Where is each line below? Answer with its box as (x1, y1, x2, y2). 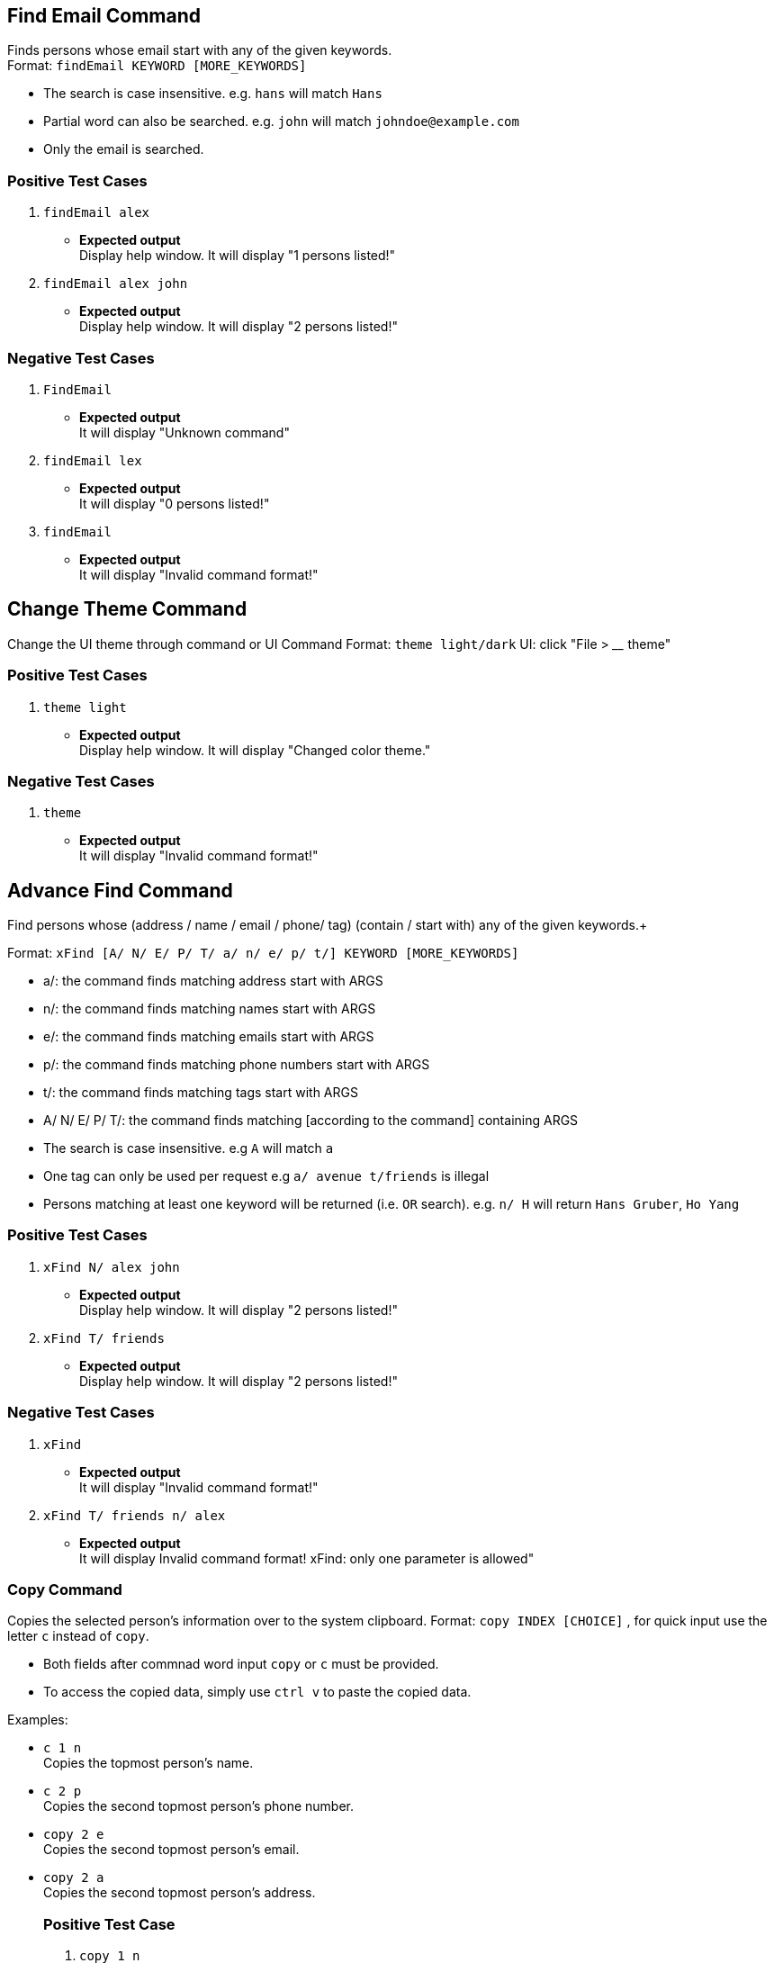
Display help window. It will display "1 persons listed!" (79, 248, 396, 264)
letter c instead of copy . (7, 1628, 149, 1644)
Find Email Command (7, 5, 202, 27)
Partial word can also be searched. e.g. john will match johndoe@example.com (43, 113, 519, 130)
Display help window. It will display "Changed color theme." (79, 742, 431, 758)
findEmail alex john (43, 276, 188, 292)
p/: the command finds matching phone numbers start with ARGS (43, 1057, 430, 1073)
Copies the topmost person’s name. (43, 1755, 254, 1771)
